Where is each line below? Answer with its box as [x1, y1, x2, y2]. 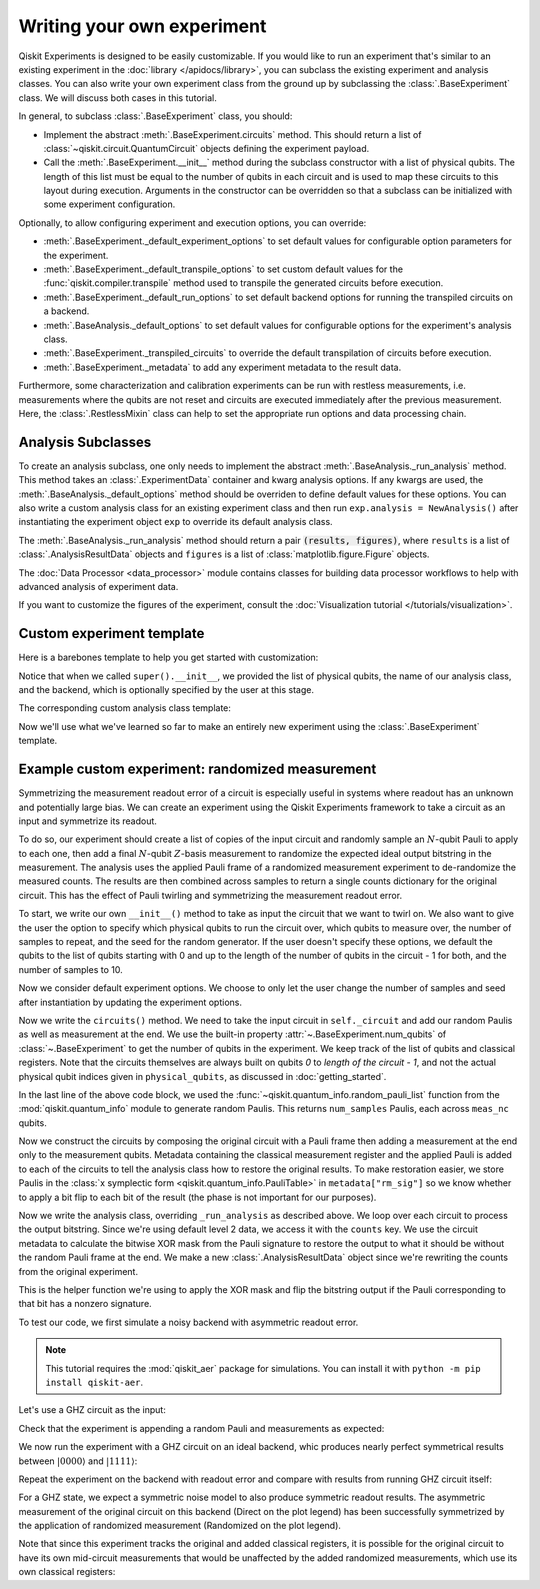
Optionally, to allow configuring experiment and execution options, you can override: [18, 216, 367, 229]
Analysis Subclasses [18, 433, 152, 450]
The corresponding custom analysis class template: [18, 702, 232, 714]
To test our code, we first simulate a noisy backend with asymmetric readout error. [18, 1316, 359, 1328]
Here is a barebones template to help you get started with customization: [18, 651, 319, 664]
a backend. [43, 305, 90, 317]
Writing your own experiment [18, 15, 267, 37]
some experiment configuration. [43, 198, 176, 210]
